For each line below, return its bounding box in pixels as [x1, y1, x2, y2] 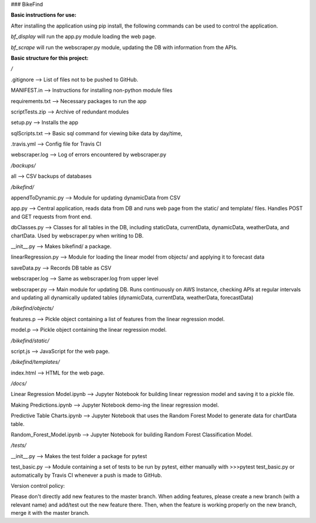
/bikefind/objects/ [11, 305, 54, 312]
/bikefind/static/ [11, 337, 50, 344]
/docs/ [11, 380, 27, 387]
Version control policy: [11, 482, 66, 489]
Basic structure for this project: [11, 54, 89, 61]
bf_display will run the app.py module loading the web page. [11, 33, 156, 40]
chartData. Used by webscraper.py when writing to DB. [11, 232, 144, 239]
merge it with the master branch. [11, 510, 90, 517]
